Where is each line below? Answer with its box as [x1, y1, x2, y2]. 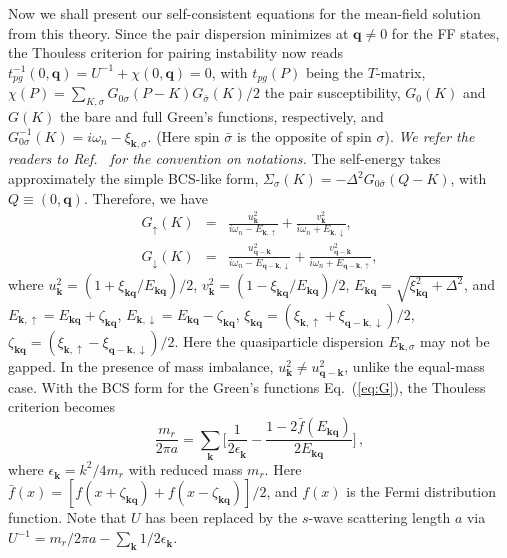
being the [305, 61, 364, 82]
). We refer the [384, 125, 475, 146]
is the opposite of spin [236, 125, 372, 146]
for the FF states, [391, 22, 500, 43]
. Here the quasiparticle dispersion [174, 330, 384, 351]
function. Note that [8, 507, 127, 528]
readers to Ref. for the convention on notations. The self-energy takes [8, 148, 441, 169]
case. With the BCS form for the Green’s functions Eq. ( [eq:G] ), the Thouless [8, 376, 486, 397]
